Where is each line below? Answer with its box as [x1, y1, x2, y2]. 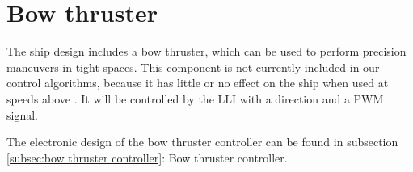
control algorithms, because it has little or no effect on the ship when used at [6, 74, 389, 91]
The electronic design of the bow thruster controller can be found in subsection [6, 133, 398, 150]
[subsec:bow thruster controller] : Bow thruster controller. [6, 149, 288, 166]
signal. [6, 106, 38, 123]
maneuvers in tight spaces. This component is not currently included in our [6, 58, 380, 75]
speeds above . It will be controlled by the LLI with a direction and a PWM [6, 90, 384, 107]
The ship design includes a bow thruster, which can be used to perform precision [6, 43, 407, 60]
